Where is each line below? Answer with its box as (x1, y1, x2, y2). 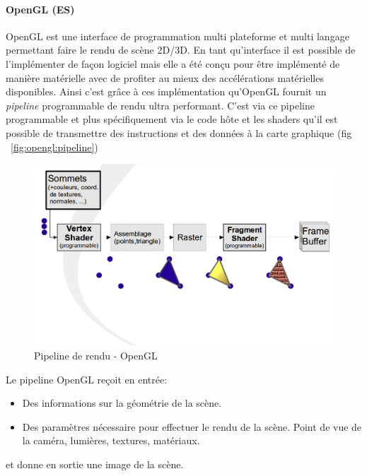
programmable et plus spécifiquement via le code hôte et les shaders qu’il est (6, 112, 338, 126)
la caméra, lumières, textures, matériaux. (22, 433, 200, 448)
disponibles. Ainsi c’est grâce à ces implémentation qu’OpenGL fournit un (6, 84, 327, 99)
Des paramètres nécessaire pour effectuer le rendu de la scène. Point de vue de (22, 419, 362, 434)
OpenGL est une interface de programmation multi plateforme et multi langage (6, 28, 349, 43)
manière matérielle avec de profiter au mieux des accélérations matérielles (6, 70, 324, 85)
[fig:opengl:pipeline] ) (11, 139, 98, 154)
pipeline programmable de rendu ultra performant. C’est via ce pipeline (6, 97, 315, 112)
